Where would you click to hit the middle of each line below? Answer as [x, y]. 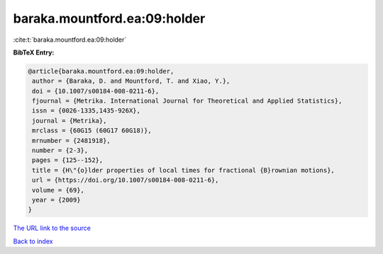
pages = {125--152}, [68, 160]
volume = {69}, [59, 190]
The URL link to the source [52, 228]
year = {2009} [56, 200]
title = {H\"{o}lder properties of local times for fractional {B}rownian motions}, [183, 170]
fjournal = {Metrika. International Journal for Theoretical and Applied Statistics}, [187, 101]
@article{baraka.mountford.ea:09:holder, [101, 71]
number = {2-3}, [60, 151]
